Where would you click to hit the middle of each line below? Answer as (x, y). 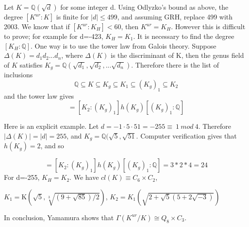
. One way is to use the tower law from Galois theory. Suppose (124, 45)
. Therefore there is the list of (175, 64)
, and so (52, 146)
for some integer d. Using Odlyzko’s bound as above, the (144, 7)
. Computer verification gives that (186, 135)
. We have (84, 177)
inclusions (18, 75)
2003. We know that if (37, 26)
